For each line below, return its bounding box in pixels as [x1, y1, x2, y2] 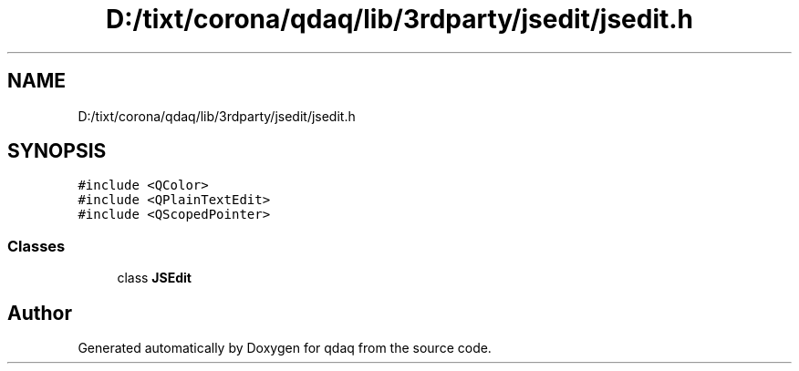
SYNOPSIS [7, 139, 107, 163]
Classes [7, 236, 66, 255]
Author [7, 301, 72, 325]
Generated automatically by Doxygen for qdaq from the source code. [78, 340, 492, 356]
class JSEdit [117, 270, 192, 286]
